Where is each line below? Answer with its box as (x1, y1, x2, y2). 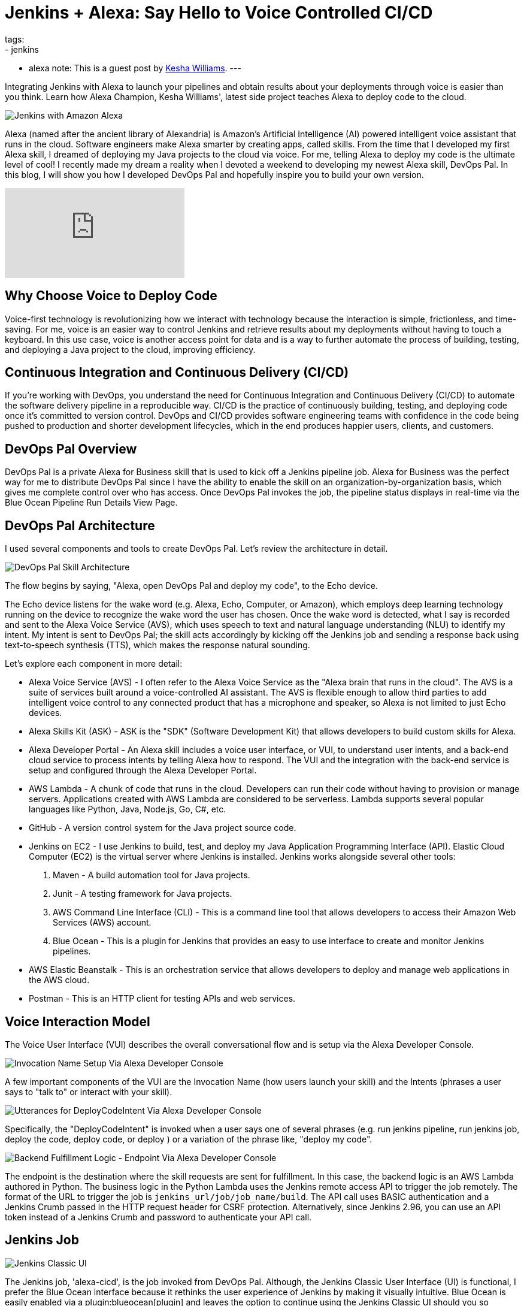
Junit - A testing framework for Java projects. (53, 888, 232, 899)
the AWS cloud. (29, 975, 90, 985)
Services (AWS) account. (53, 917, 152, 928)
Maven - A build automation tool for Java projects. (53, 870, 250, 881)
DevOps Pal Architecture (5, 518, 155, 533)
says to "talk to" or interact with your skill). (5, 1086, 172, 1097)
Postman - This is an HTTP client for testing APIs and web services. (29, 993, 296, 1004)
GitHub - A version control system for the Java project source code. (29, 823, 296, 833)
